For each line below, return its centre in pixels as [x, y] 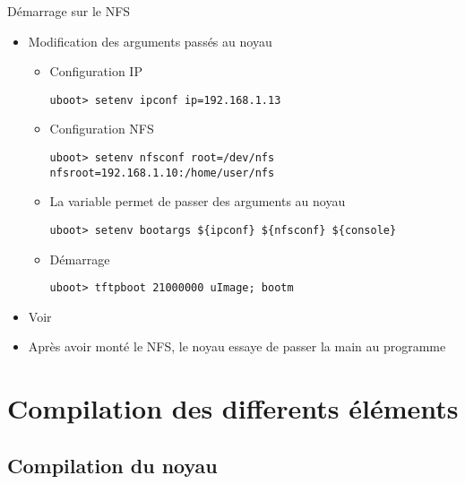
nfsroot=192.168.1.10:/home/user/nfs [162, 173]
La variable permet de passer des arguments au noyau [198, 201]
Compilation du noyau [112, 465]
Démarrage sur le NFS [69, 11]
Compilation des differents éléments [233, 408]
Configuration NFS [102, 129]
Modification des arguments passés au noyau [150, 41]
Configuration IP [96, 71]
